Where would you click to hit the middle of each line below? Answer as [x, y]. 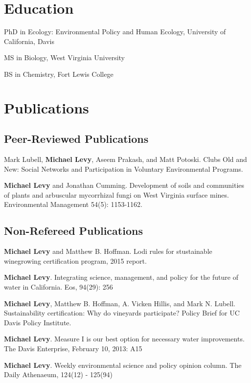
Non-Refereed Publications [73, 231]
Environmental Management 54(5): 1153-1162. [73, 204]
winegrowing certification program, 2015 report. [75, 260]
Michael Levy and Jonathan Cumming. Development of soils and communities [124, 185]
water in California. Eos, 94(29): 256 [58, 287]
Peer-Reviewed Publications [76, 139]
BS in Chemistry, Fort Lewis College [59, 74]
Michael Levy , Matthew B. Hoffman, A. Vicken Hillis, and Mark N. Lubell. [120, 303]
